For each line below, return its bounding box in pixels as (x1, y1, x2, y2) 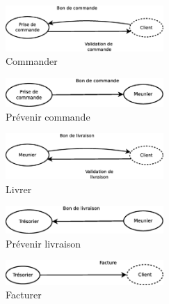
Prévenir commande (6, 109, 90, 123)
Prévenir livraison (6, 236, 81, 250)
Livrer (6, 181, 32, 196)
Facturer (6, 287, 42, 302)
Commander (6, 54, 58, 68)
